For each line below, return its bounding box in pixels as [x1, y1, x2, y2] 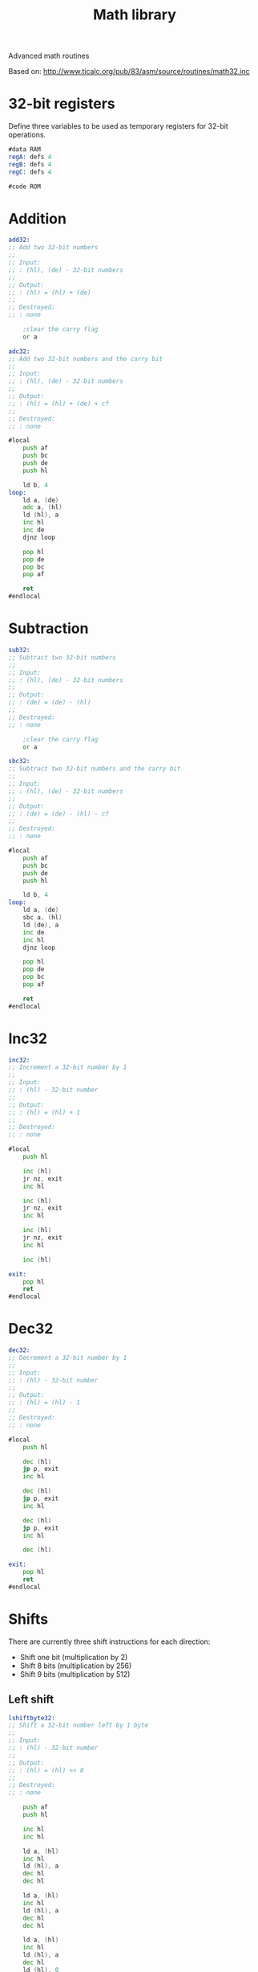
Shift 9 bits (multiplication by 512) [19, 1669, 131, 1678]
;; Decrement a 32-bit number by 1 [8, 1354, 127, 1362]
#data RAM [8, 146, 42, 154]
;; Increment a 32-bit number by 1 [8, 1063, 127, 1071]
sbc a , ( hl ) [22, 914, 62, 922]
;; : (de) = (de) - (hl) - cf [8, 810, 110, 818]
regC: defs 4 [8, 167, 52, 176]
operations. [8, 130, 46, 140]
